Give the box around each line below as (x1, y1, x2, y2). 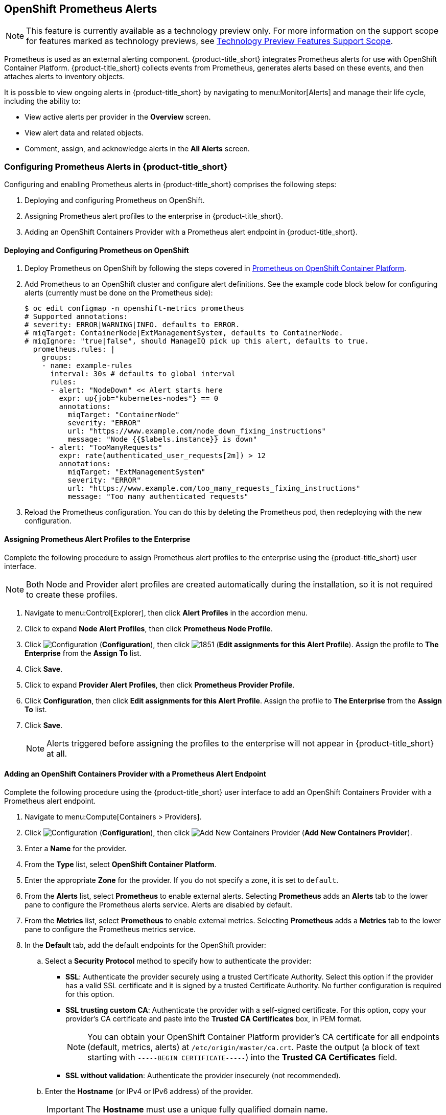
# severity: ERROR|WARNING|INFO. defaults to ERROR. (25, 321, 240, 329)
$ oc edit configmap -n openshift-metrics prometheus (25, 304, 244, 313)
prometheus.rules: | (33, 345, 115, 354)
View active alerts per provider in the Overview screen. (25, 112, 211, 122)
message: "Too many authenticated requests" (67, 492, 249, 501)
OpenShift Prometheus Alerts (4, 3, 157, 15)
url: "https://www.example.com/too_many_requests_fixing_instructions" (67, 484, 361, 493)
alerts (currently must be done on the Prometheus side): (25, 288, 213, 298)
